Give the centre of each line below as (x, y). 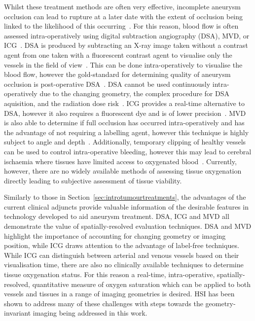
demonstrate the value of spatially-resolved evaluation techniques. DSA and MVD (128, 226)
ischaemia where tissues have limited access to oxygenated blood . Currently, (120, 161)
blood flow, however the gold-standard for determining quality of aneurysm (117, 74)
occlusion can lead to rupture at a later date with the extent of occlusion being (124, 16)
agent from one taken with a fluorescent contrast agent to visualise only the (118, 54)
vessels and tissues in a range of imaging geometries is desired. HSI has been (119, 294)
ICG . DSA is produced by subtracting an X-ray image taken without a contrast (126, 45)
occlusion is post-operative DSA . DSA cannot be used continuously (107, 84)
